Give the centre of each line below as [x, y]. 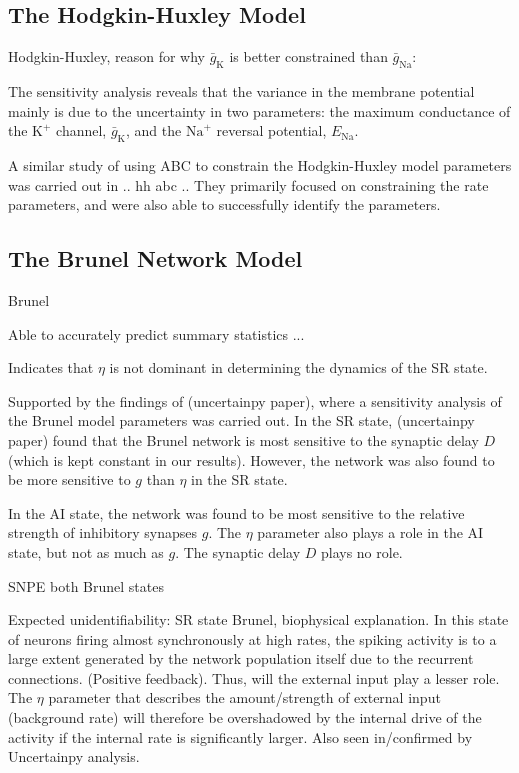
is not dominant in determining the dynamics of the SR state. [298, 367]
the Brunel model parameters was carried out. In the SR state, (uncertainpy [241, 420]
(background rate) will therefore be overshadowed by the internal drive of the [245, 717]
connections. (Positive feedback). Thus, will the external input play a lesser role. [254, 677]
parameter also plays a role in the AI [370, 532]
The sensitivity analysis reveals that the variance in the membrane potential [241, 91]
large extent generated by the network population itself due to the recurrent [241, 658]
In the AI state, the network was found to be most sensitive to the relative [236, 512]
